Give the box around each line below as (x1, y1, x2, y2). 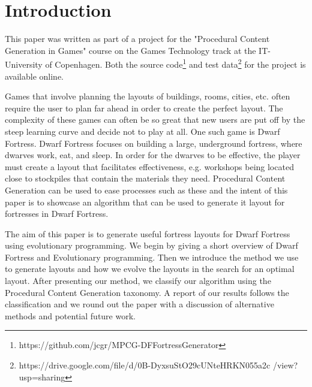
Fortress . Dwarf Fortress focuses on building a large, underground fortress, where (5, 137, 302, 149)
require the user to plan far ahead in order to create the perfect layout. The (5, 101, 283, 114)
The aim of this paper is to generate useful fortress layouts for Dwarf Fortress (5, 227, 290, 240)
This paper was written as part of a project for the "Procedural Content (5, 32, 270, 45)
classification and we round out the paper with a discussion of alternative (5, 298, 274, 310)
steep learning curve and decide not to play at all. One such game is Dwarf (5, 125, 280, 137)
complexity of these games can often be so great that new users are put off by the (5, 113, 305, 126)
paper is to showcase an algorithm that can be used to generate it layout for (5, 195, 285, 208)
